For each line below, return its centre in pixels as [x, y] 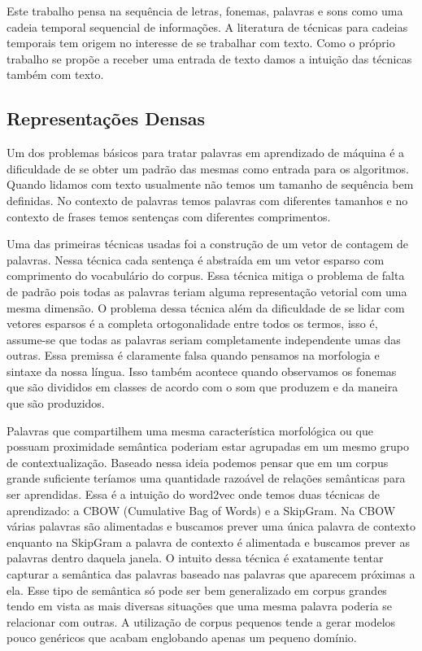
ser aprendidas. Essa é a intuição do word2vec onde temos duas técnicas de [193, 494]
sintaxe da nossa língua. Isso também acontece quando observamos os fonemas [202, 371]
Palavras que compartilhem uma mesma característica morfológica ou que [190, 430]
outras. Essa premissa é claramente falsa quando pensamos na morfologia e [193, 355]
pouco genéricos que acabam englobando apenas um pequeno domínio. [182, 638]
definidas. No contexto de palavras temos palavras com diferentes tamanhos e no [207, 200]
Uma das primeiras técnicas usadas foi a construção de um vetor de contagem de [208, 244]
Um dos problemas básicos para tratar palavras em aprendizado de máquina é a [206, 153]
